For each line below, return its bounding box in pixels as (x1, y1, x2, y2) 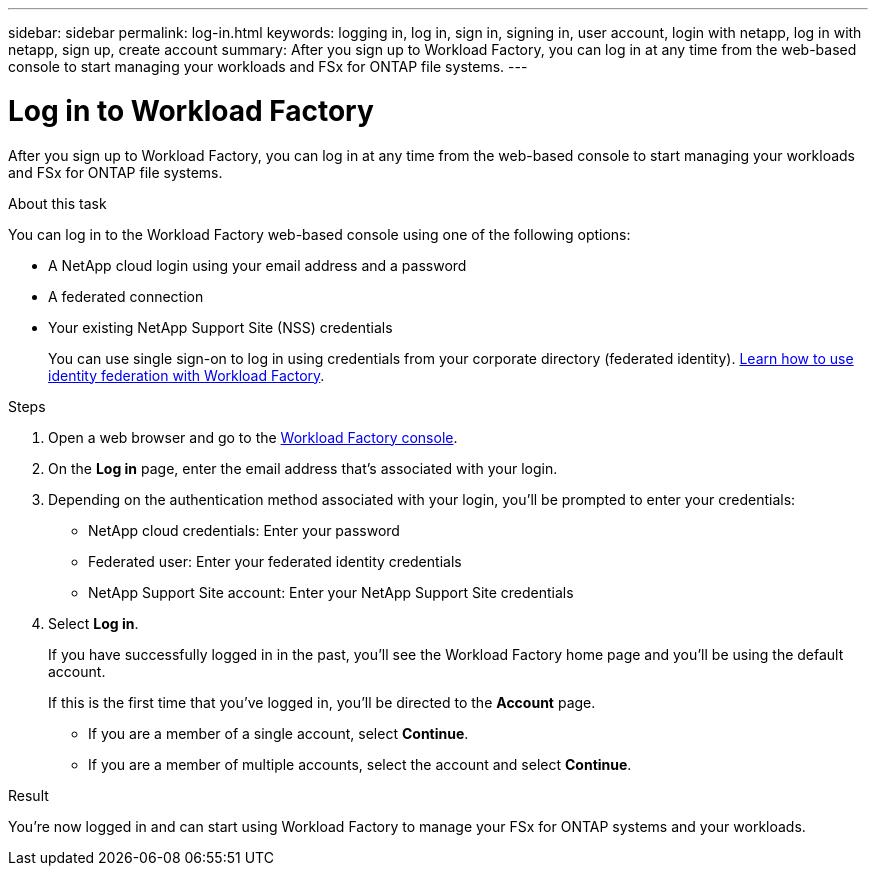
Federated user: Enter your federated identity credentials (88, 552, 462, 570)
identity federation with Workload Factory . (48, 366, 325, 384)
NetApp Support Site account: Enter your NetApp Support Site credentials (88, 583, 574, 601)
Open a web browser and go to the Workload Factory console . (48, 428, 458, 446)
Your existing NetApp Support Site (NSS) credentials (48, 318, 393, 336)
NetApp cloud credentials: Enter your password (88, 521, 400, 539)
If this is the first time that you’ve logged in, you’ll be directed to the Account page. (48, 693, 596, 711)
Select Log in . (48, 614, 139, 632)
